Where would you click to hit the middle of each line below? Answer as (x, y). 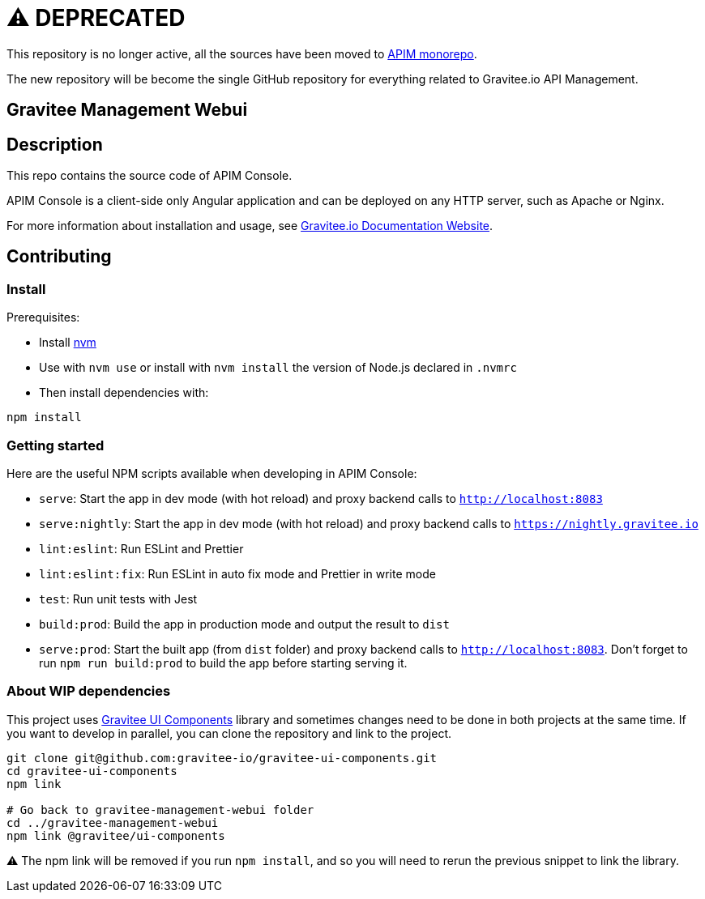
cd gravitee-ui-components (92, 771)
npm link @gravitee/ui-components (116, 835)
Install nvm (68, 343)
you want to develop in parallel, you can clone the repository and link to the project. (229, 733)
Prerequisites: (43, 317)
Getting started (56, 445)
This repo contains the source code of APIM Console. (150, 176)
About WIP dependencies (89, 691)
